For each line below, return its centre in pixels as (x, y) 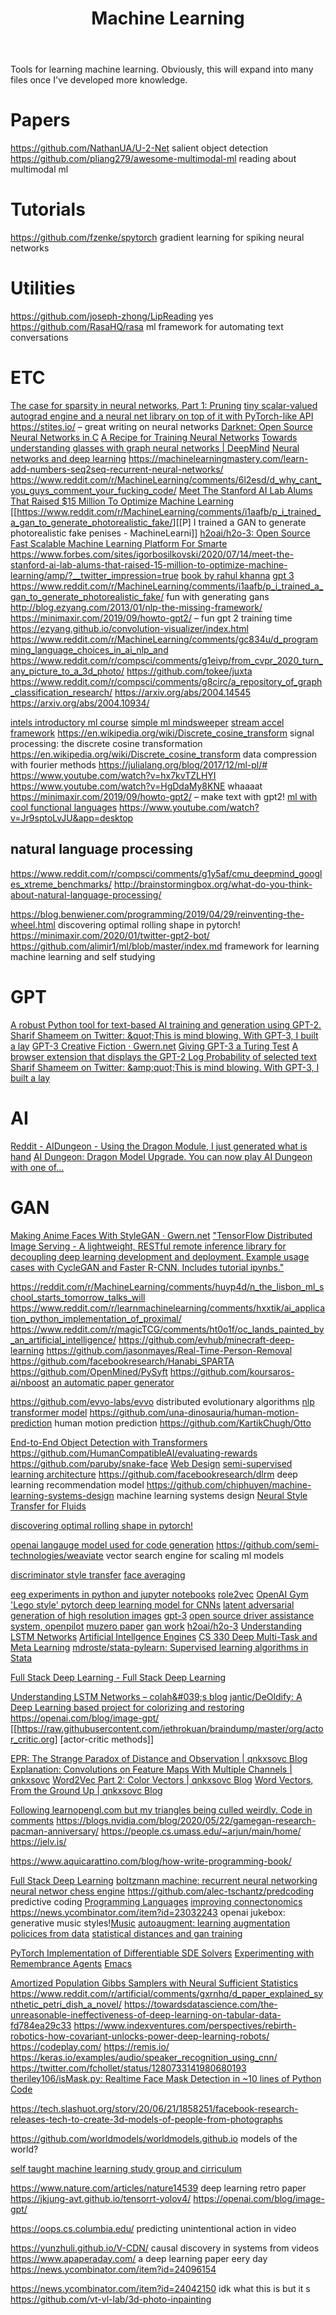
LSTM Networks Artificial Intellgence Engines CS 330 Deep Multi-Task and (164, 1636)
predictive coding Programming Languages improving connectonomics (156, 1901)
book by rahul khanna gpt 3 (237, 575)
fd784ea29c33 (41, 2025)
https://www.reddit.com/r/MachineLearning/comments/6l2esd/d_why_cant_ (166, 479)
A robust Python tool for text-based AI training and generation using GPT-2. (166, 1024)
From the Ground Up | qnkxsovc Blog (86, 1790)
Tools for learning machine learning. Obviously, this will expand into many (162, 69)
